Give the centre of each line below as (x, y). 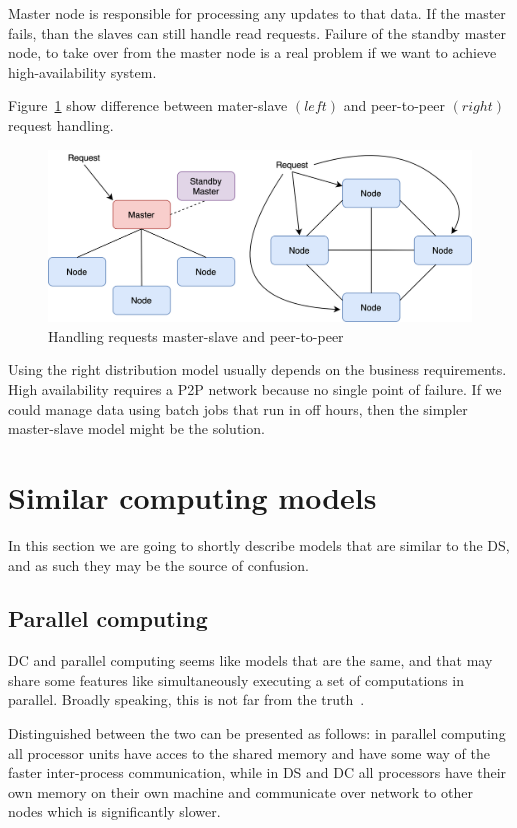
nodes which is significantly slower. (114, 811)
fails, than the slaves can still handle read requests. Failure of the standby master (257, 32)
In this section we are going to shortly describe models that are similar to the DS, (259, 544)
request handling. (61, 124)
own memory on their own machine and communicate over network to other (240, 791)
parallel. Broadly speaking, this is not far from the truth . (186, 699)
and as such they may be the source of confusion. (158, 564)
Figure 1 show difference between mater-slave (148, 105)
